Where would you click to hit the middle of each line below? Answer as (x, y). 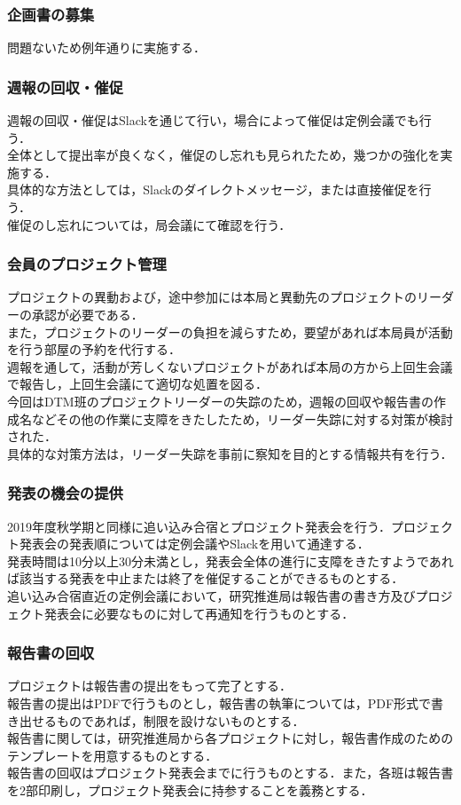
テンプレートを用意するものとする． (113, 755)
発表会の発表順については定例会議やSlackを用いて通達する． (194, 544)
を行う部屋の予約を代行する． (94, 349)
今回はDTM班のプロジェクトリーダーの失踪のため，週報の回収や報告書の (220, 401)
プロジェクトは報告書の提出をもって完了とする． (149, 686)
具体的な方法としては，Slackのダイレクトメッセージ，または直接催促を (213, 189)
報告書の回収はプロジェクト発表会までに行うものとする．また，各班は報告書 (230, 773)
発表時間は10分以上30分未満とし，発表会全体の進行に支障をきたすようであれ (230, 560)
